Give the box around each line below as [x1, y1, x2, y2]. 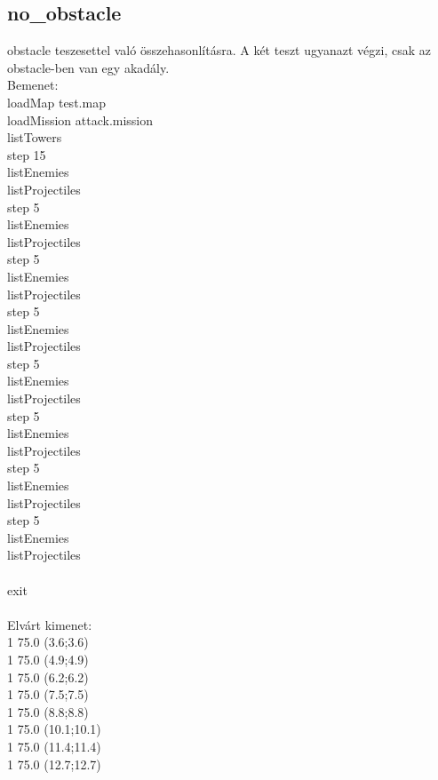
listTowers [7, 128, 62, 147]
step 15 [7, 145, 46, 163]
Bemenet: [7, 76, 59, 94]
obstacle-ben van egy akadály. [7, 58, 170, 76]
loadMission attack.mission [7, 110, 154, 129]
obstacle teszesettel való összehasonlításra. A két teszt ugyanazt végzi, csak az [7, 41, 431, 60]
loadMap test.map [7, 92, 106, 111]
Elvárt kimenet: [7, 615, 92, 633]
